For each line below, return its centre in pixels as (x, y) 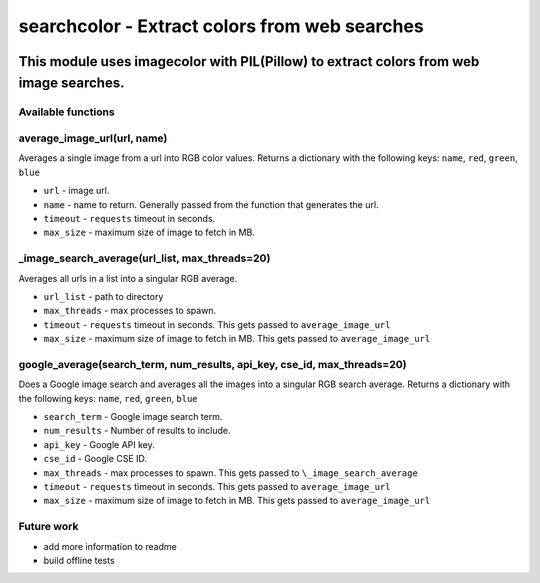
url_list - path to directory (103, 296)
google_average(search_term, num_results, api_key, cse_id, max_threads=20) (212, 364)
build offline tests (79, 560)
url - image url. (76, 191)
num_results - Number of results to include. (137, 431)
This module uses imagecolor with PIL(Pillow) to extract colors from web (249, 61)
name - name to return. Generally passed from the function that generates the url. (211, 204)
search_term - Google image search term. (133, 417)
